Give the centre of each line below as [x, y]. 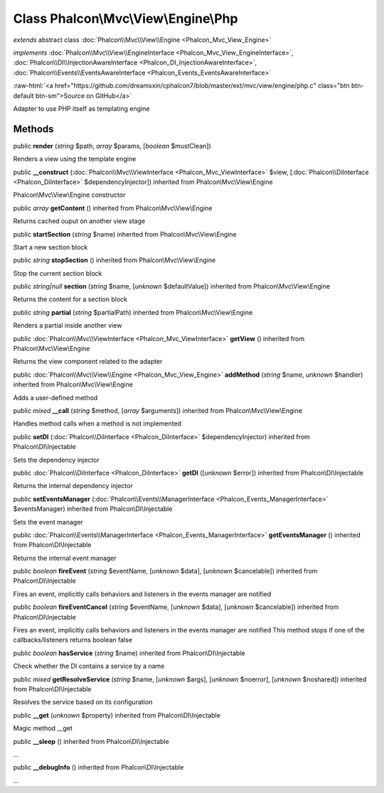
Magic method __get [43, 728]
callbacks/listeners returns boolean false [73, 640]
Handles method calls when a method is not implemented [97, 424]
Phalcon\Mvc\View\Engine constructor [69, 195]
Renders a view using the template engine [75, 159]
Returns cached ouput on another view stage [79, 221]
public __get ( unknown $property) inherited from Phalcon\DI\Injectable [117, 715]
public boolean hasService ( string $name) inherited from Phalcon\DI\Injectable [129, 653]
